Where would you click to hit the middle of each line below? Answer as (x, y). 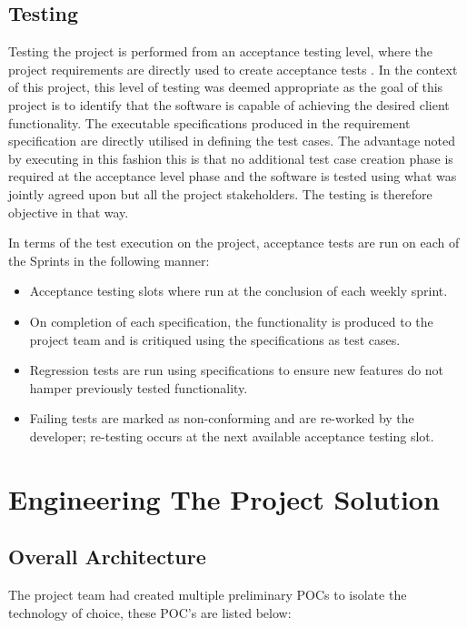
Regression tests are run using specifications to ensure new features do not (237, 370)
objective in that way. (69, 212)
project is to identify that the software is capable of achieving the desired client (229, 104)
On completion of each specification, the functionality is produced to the (231, 321)
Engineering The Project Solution (224, 498)
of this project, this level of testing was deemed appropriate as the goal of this (226, 87)
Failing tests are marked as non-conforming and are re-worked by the (222, 418)
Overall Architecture (107, 557)
